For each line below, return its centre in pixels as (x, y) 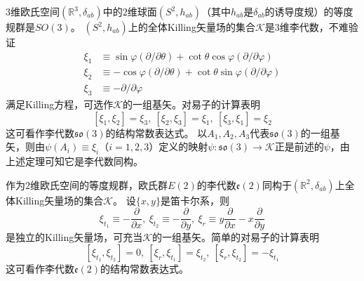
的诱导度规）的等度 (309, 11)
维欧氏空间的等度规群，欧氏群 (99, 184)
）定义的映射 (178, 146)
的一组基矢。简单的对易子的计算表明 (236, 237)
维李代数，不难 (314, 27)
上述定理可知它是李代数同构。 (74, 161)
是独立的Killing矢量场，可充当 (74, 237)
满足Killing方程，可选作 (60, 104)
